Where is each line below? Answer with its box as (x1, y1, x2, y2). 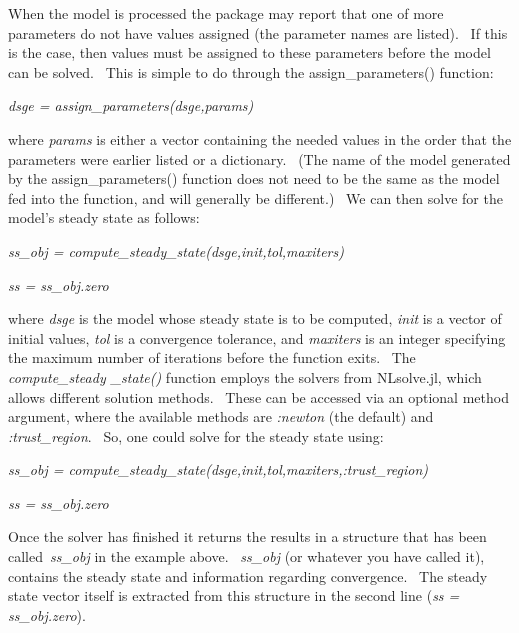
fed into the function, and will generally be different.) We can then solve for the (8, 187, 503, 208)
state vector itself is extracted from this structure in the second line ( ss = (8, 585, 460, 606)
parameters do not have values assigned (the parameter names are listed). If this (8, 22, 508, 43)
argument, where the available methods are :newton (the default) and (8, 406, 434, 427)
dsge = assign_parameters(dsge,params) (8, 95, 254, 116)
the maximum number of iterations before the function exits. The (8, 347, 416, 368)
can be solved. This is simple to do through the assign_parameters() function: (8, 61, 494, 82)
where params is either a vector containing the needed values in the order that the (8, 128, 512, 149)
